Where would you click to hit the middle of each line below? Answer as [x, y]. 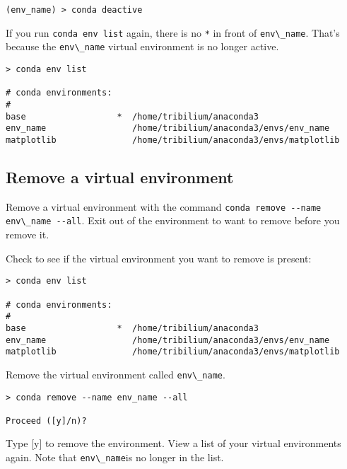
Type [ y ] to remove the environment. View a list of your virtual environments [173, 443]
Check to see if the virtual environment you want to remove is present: [159, 258]
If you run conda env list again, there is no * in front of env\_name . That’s [173, 32]
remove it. [28, 234]
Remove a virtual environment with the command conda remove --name [164, 206]
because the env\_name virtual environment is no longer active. [142, 46]
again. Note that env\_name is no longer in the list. [115, 457]
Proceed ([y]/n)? [46, 421]
